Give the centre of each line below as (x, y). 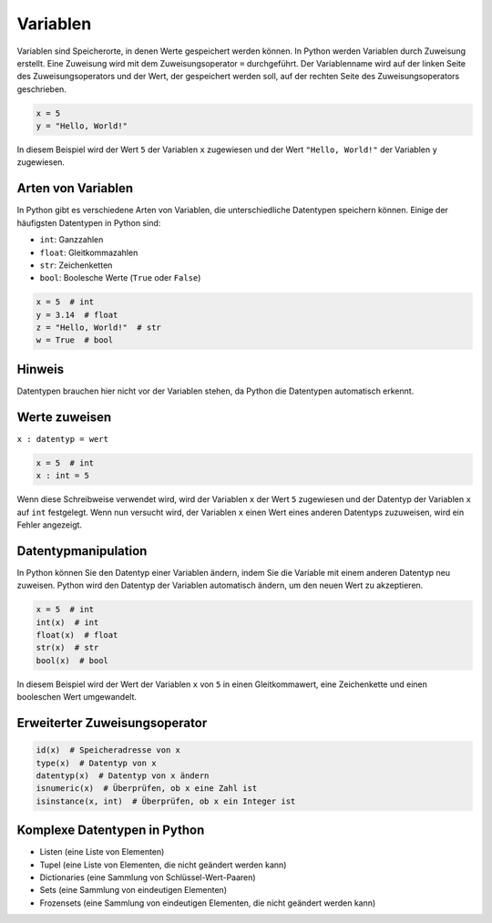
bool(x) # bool (72, 660)
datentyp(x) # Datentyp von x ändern (123, 776)
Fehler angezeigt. (49, 525)
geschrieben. (42, 89)
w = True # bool (75, 340)
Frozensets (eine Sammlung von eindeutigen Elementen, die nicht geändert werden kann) (208, 903)
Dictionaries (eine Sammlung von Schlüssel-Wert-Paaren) (148, 877)
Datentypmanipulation (82, 551)
